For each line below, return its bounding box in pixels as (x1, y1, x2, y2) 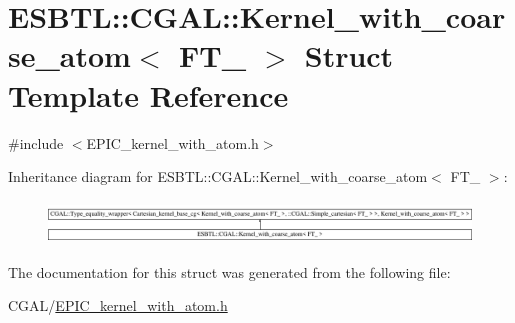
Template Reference (8, 74, 289, 115)
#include (8, 132, 64, 153)
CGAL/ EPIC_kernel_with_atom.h (8, 295, 228, 316)
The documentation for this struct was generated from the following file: (8, 261, 451, 282)
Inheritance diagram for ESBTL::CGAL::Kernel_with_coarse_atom (8, 166, 428, 187)
